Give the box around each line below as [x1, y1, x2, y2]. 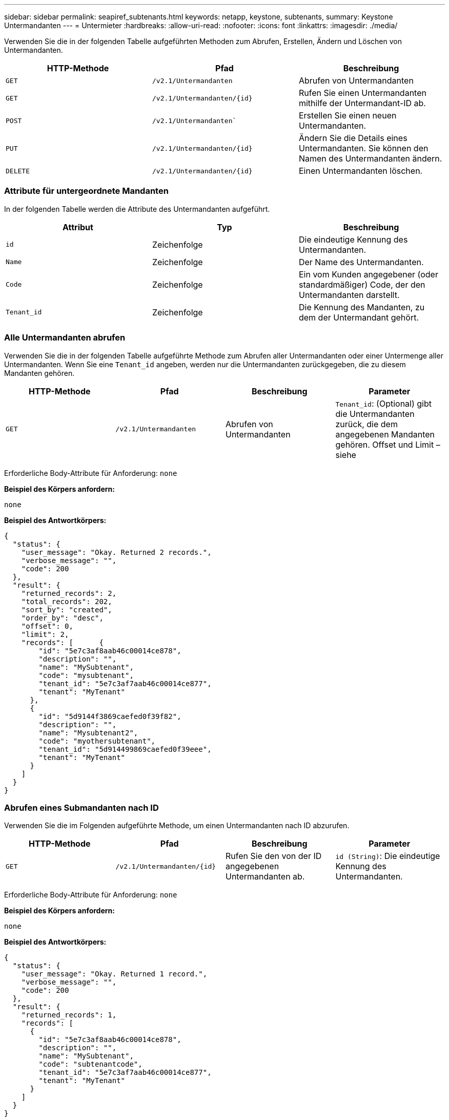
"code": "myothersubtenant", [38, 736, 156, 745]
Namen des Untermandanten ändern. [298, 153, 442, 164]
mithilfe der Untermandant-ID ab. [298, 98, 426, 108]
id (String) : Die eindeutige [335, 851, 440, 862]
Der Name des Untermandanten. [298, 256, 424, 267]
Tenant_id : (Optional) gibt [335, 398, 432, 409]
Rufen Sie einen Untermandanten [298, 88, 426, 98]
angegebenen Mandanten [335, 429, 435, 439]
